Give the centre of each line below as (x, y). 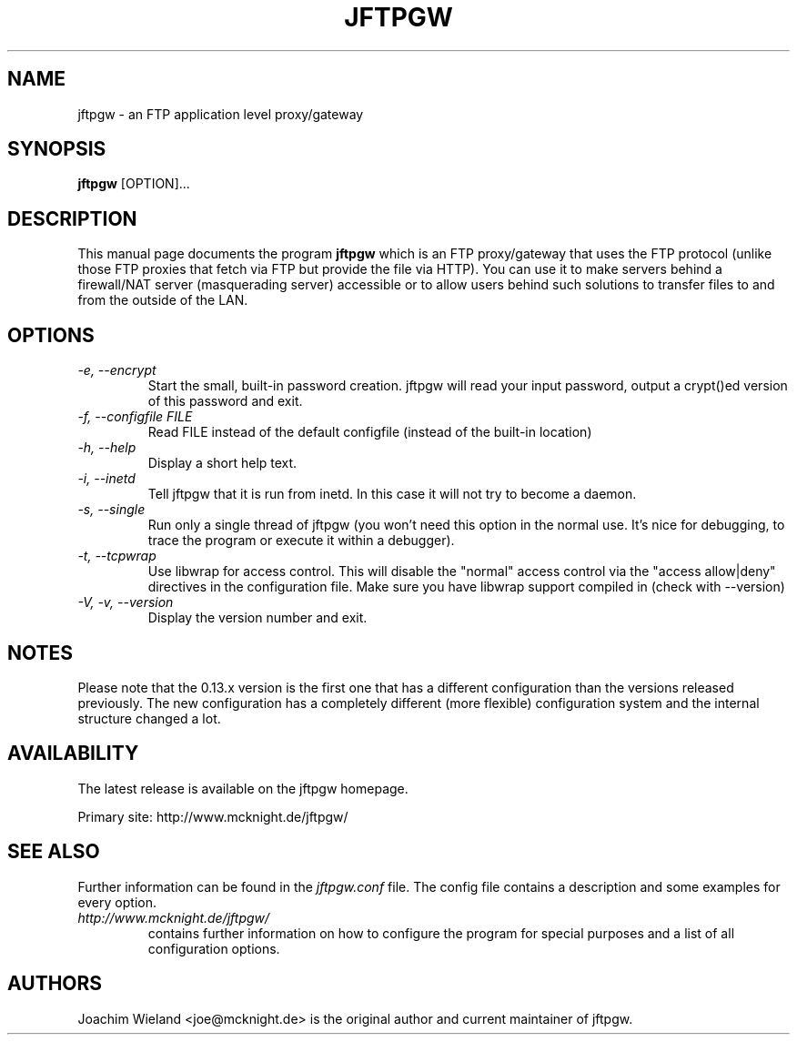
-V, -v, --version (126, 602)
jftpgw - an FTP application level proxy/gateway (221, 114)
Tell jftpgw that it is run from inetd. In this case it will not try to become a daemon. (392, 494)
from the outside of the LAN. (163, 300)
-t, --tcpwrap (117, 556)
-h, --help (107, 448)
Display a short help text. (222, 463)
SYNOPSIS (57, 149)
